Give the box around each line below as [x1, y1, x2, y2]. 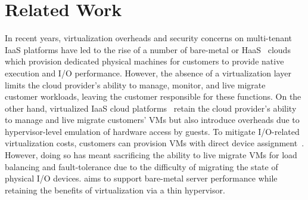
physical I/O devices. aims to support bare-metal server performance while [5, 172, 278, 184]
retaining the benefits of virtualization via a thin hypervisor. [5, 183, 225, 196]
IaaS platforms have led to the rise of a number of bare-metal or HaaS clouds [5, 43, 291, 56]
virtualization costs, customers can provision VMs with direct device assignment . [5, 137, 304, 149]
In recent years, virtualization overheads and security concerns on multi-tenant [5, 32, 292, 44]
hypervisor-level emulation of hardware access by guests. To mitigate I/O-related [5, 125, 300, 137]
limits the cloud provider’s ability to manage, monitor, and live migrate [5, 78, 266, 91]
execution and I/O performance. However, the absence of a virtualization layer [5, 66, 291, 79]
